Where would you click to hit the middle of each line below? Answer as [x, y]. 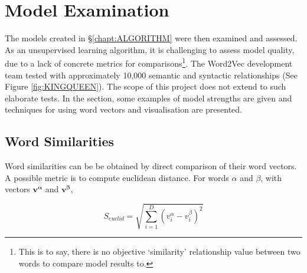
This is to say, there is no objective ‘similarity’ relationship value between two [159, 251]
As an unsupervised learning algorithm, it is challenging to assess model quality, [150, 49]
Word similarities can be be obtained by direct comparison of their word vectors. [151, 166]
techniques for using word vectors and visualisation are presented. [123, 109]
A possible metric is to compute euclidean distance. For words [117, 177]
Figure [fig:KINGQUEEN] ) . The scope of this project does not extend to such [146, 86]
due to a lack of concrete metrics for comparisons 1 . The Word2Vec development [149, 62]
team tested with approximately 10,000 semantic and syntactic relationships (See [151, 75]
